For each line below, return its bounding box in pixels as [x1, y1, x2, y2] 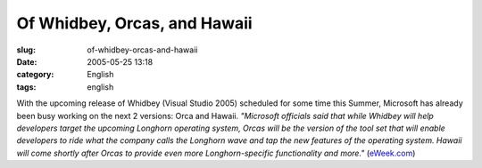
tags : [16, 81, 37, 92]
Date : [16, 56, 37, 67]
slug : [16, 44, 36, 55]
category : [16, 69, 54, 80]
